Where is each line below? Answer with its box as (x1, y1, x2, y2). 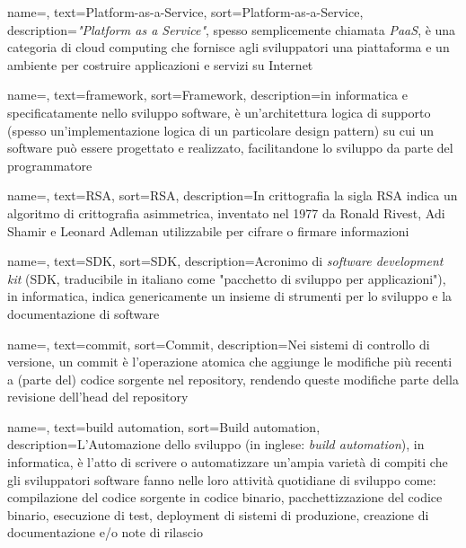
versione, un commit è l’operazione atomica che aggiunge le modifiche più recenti (7, 352, 453, 371)
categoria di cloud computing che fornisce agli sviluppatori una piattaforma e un (7, 38, 450, 57)
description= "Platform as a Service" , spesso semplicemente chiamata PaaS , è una (7, 20, 456, 39)
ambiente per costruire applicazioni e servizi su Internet (7, 55, 313, 74)
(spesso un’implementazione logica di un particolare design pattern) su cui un (7, 120, 434, 139)
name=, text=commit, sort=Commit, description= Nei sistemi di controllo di (7, 334, 430, 353)
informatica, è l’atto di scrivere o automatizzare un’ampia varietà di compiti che (7, 453, 448, 472)
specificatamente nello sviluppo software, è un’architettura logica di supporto (7, 102, 431, 121)
